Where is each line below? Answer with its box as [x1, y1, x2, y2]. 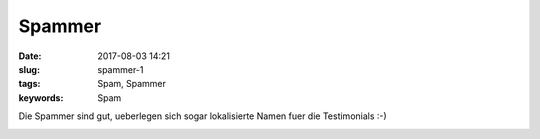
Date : [18, 50, 42, 62]
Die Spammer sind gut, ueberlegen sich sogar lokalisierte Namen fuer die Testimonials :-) [18, 110, 387, 122]
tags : [18, 78, 41, 90]
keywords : [18, 91, 64, 104]
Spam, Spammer [97, 78, 167, 90]
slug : [18, 63, 40, 75]
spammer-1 [97, 63, 144, 75]
